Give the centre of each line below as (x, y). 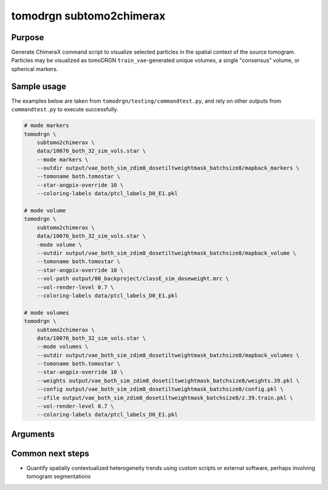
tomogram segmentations (59, 477)
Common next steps (50, 453)
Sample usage (39, 86)
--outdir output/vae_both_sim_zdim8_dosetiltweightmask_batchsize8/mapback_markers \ (168, 168)
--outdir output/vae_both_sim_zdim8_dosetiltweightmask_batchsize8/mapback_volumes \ (168, 355)
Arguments (33, 434)
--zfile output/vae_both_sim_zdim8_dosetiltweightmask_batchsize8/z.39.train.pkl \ (165, 398)
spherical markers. (35, 69)
